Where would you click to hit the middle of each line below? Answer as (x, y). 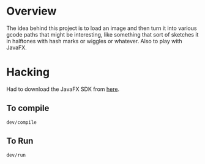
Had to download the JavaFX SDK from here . (63, 89)
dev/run (16, 155)
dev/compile (21, 122)
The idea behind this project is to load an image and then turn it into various (102, 28)
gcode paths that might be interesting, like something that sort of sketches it (102, 34)
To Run (20, 141)
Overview (32, 11)
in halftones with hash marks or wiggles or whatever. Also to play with (94, 41)
